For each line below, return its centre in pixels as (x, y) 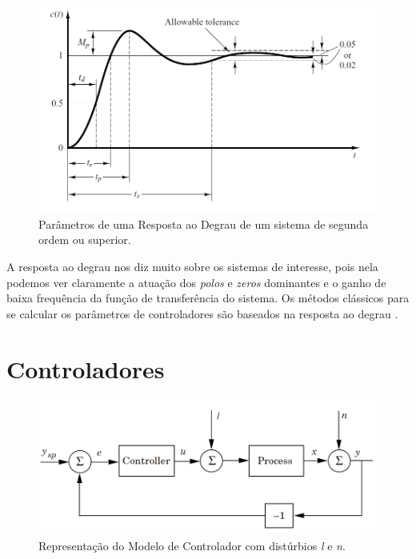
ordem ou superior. (85, 240)
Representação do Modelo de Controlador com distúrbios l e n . (192, 545)
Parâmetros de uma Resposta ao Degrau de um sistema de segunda (204, 224)
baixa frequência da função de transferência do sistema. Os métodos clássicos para (208, 298)
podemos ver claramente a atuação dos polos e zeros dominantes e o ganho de (196, 282)
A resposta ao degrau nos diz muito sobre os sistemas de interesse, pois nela (192, 267)
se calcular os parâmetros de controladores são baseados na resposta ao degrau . (202, 313)
